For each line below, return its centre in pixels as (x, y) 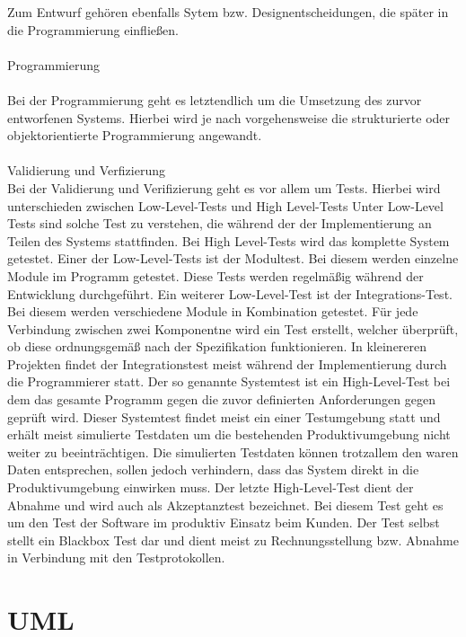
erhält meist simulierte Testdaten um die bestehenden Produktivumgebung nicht (229, 434)
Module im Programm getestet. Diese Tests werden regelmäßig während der (215, 275)
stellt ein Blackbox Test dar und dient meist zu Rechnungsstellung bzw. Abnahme (233, 540)
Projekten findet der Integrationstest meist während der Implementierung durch (227, 363)
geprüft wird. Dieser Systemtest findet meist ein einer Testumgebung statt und (224, 416)
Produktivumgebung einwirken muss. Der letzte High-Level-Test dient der (211, 487)
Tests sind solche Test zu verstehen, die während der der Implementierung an (220, 223)
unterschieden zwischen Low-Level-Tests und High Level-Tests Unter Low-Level (225, 205)
